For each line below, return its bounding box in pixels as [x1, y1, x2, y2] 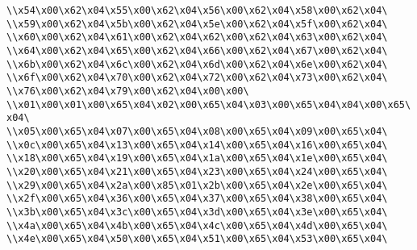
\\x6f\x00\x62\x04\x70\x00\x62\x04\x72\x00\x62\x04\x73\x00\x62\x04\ [6, 72, 388, 84]
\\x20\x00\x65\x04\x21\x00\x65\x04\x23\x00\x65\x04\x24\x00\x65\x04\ [6, 165, 388, 177]
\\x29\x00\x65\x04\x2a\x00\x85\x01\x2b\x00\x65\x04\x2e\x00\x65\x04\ [6, 179, 388, 191]
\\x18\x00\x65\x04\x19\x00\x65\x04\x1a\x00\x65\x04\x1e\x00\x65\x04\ [6, 152, 388, 165]
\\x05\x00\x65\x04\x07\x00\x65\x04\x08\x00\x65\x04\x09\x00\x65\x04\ [6, 125, 388, 137]
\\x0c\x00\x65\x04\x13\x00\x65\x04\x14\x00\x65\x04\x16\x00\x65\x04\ [6, 139, 388, 151]
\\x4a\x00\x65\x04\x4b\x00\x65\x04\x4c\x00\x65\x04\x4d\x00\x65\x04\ [6, 219, 388, 231]
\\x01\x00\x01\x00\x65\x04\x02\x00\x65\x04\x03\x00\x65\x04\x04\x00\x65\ [6, 98, 411, 110]
